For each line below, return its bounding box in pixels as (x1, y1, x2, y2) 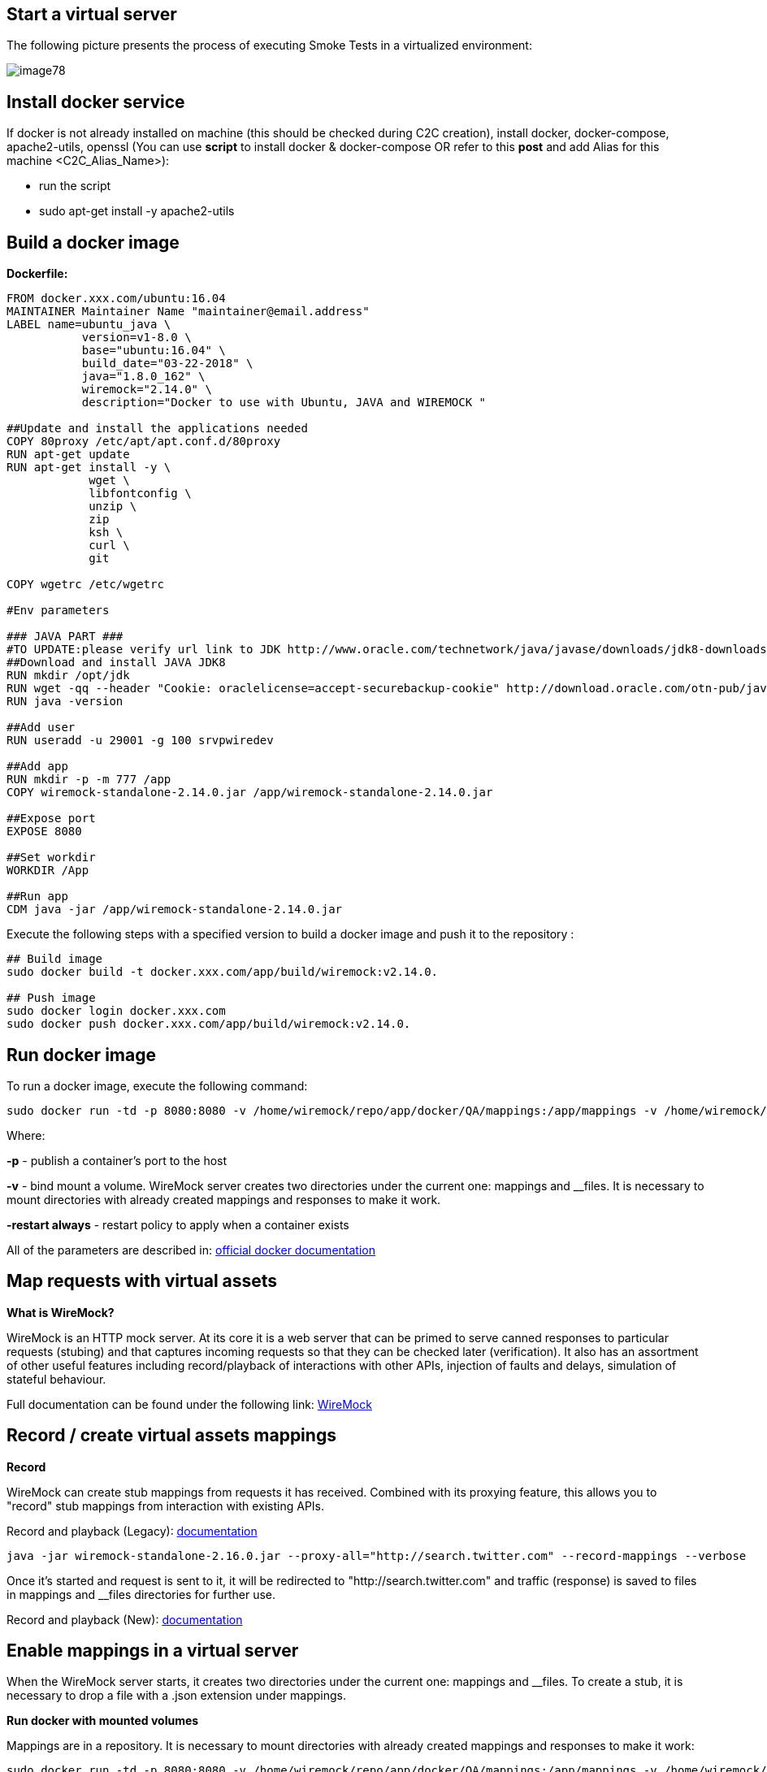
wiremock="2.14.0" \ (81, 383, 212, 396)
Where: (6, 1128, 45, 1142)
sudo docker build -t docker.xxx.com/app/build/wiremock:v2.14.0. (6, 965, 439, 979)
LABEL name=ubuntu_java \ (6, 318, 171, 331)
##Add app (6, 760, 68, 773)
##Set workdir (6, 851, 96, 864)
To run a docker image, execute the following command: (6, 1078, 308, 1093)
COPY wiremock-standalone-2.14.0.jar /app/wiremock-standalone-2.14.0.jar (6, 786, 493, 799)
